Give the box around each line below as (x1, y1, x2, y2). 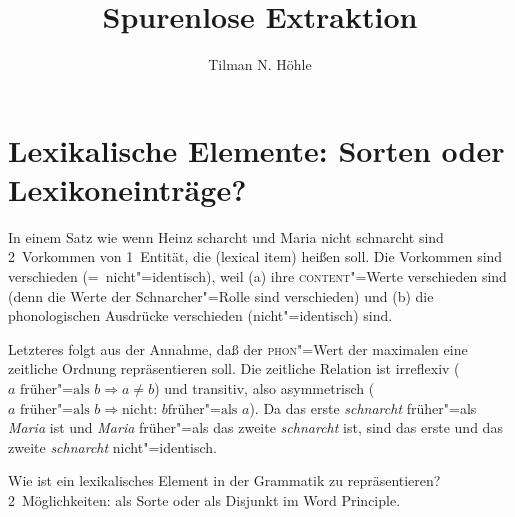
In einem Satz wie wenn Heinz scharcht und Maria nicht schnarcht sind (8, 226, 444, 247)
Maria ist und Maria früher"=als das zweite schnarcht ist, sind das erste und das (8, 417, 503, 438)
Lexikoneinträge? (8, 168, 247, 209)
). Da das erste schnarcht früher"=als (249, 397, 477, 418)
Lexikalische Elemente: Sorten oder (8, 129, 505, 170)
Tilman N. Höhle (208, 54, 312, 75)
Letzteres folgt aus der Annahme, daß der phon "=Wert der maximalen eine (8, 338, 468, 359)
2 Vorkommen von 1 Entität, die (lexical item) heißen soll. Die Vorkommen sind (8, 246, 503, 267)
